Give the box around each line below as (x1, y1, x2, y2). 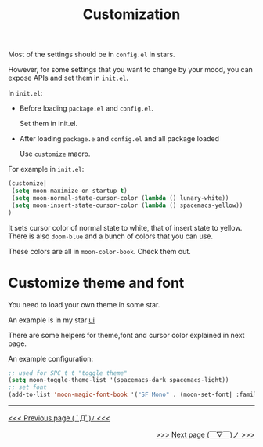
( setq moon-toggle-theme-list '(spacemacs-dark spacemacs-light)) (8, 376, 229, 384)
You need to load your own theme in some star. (8, 300, 160, 309)
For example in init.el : (8, 165, 85, 174)
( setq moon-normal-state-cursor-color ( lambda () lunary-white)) (11, 194, 229, 202)
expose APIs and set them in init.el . (8, 73, 129, 83)
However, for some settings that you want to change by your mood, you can (8, 65, 253, 74)
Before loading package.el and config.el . (19, 104, 154, 113)
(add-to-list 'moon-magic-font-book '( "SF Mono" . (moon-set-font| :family (8, 391, 261, 399)
